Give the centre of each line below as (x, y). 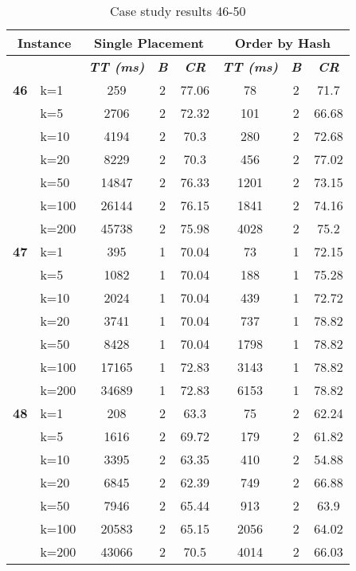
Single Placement (149, 43)
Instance (44, 43)
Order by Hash (282, 43)
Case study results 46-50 (178, 11)
